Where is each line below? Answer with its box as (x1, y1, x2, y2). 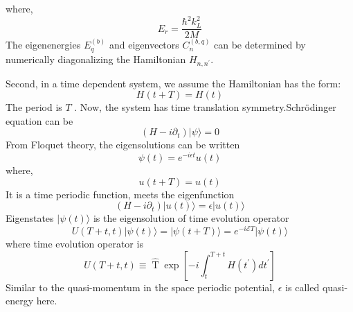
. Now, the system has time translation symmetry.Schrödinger (74, 100, 336, 114)
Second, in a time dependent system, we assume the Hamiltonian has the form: (6, 76, 341, 90)
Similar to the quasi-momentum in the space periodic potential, (6, 279, 275, 294)
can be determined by (214, 37, 306, 52)
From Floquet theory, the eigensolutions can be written (6, 137, 240, 152)
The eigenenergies (6, 37, 81, 52)
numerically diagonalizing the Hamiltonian (6, 51, 186, 66)
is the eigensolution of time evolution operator (93, 211, 289, 225)
